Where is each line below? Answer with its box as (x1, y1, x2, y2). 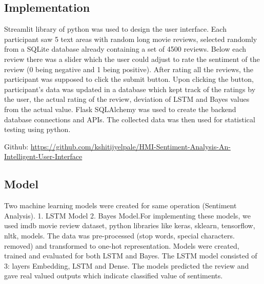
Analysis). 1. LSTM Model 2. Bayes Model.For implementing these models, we (4, 210, 251, 221)
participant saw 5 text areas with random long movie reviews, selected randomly (4, 33, 257, 44)
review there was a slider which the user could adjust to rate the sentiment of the (4, 53, 260, 64)
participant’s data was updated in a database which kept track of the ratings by (4, 83, 256, 94)
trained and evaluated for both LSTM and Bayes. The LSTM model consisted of (4, 250, 257, 261)
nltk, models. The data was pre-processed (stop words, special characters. (4, 230, 235, 241)
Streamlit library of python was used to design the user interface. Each (4, 24, 227, 34)
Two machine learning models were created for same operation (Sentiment (4, 200, 237, 211)
